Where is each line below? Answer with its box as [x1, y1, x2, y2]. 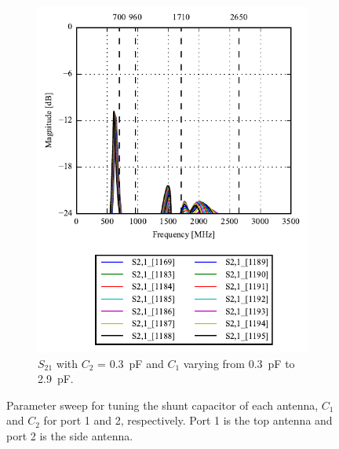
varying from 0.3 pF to [183, 355, 295, 371]
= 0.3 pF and [97, 355, 164, 371]
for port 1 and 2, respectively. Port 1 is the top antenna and [43, 412, 333, 429]
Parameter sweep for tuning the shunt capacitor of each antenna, [6, 396, 319, 413]
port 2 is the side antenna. [6, 428, 133, 444]
